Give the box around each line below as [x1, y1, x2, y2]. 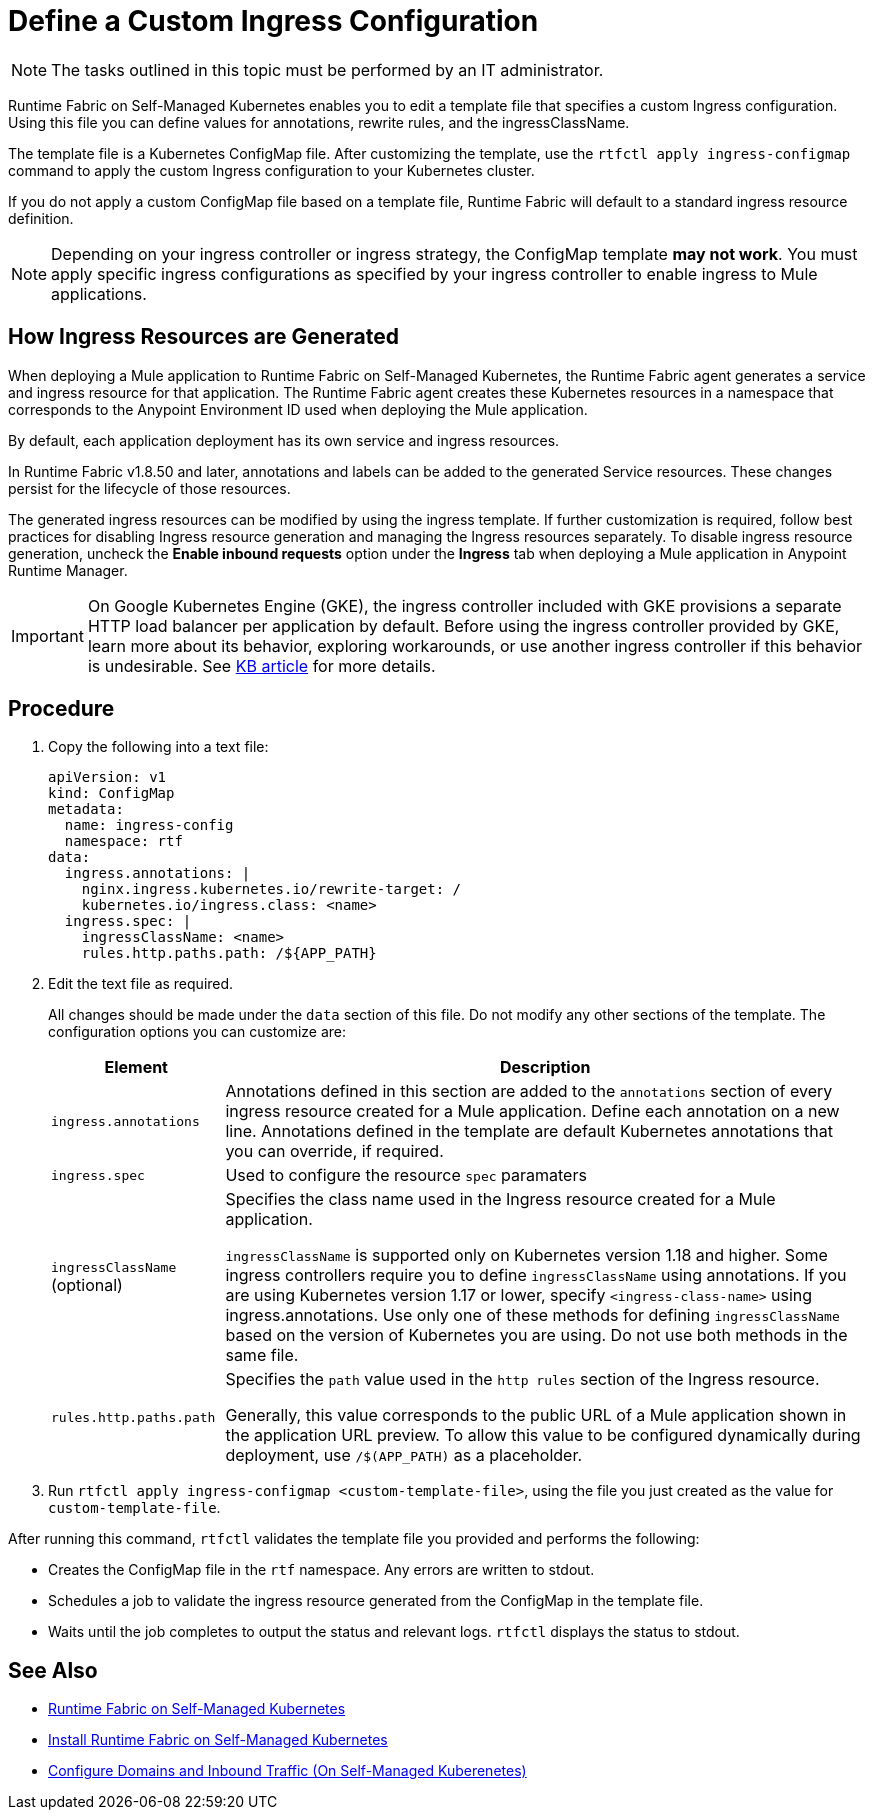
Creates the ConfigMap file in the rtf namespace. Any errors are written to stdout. [48, 1561, 595, 1579]
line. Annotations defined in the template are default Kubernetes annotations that [225, 1121, 834, 1142]
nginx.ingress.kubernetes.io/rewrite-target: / [81, 881, 462, 898]
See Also [8, 1657, 98, 1683]
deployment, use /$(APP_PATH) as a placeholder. [225, 1445, 583, 1466]
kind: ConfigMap [48, 785, 175, 802]
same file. [225, 1345, 299, 1366]
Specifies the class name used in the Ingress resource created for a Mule [225, 1189, 776, 1210]
